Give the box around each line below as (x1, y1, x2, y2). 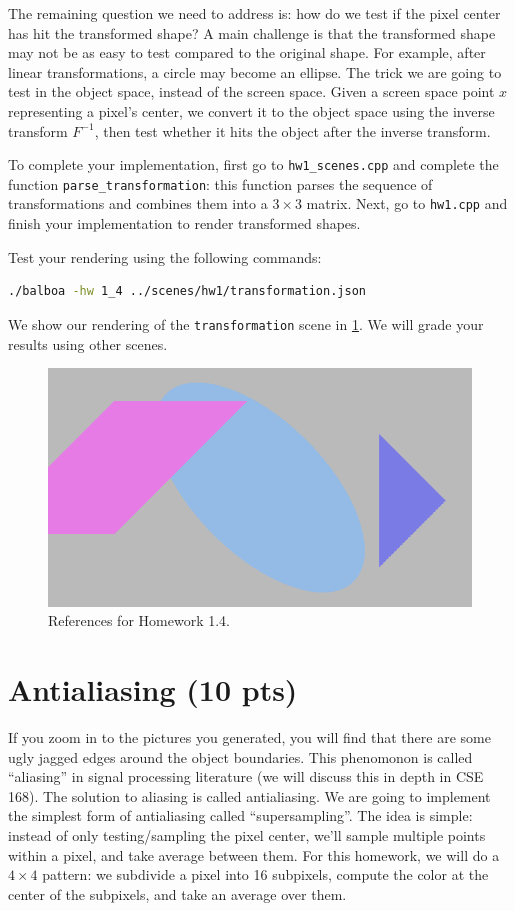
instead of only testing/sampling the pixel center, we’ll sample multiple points (8, 824, 486, 845)
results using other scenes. (8, 333, 168, 354)
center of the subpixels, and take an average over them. (8, 883, 347, 904)
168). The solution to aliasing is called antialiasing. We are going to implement (8, 785, 491, 806)
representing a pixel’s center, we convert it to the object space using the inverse (8, 100, 495, 121)
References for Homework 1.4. (48, 610, 230, 631)
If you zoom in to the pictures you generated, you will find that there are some (8, 726, 491, 747)
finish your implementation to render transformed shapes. (8, 213, 361, 234)
